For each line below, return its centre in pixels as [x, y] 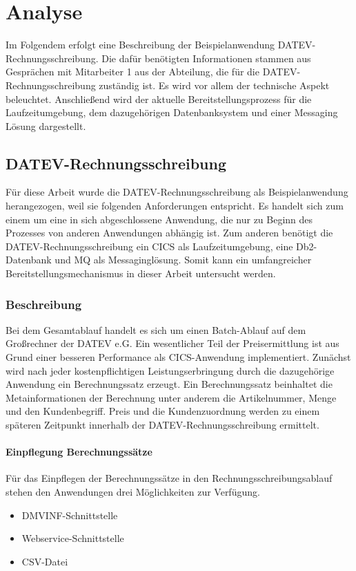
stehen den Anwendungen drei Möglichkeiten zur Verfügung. [133, 492]
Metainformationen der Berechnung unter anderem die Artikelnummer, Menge [171, 397]
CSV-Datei [45, 561]
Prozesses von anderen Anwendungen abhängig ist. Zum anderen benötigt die [169, 233]
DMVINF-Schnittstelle [70, 515]
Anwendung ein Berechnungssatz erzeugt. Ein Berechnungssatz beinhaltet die [169, 384]
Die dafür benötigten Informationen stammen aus [206, 58]
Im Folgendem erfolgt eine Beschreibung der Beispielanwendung [140, 45]
